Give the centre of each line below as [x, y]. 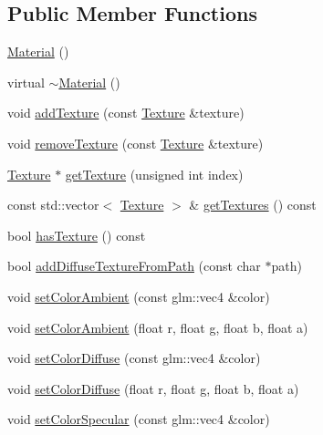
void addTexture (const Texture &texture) [126, 113]
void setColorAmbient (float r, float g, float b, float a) [158, 327]
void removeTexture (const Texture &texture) [135, 143]
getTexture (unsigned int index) [154, 174]
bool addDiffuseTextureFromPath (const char [134, 266]
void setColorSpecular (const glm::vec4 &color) [139, 419]
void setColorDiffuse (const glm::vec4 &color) [134, 358]
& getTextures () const [253, 205]
